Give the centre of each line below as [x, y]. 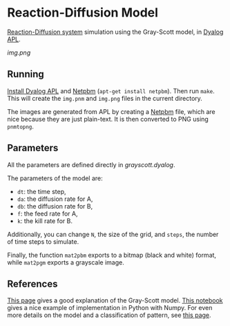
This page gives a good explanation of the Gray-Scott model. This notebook [115, 300]
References [32, 284]
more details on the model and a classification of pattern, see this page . [109, 315]
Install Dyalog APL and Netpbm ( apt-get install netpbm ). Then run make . [111, 90]
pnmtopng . [21, 126]
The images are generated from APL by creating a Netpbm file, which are [111, 111]
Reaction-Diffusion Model [83, 13]
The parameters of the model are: [55, 178]
